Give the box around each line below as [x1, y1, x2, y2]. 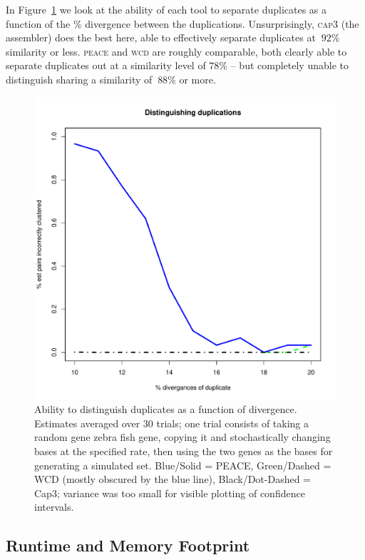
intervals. [34, 499, 74, 514]
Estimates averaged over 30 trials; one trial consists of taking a [34, 415, 309, 430]
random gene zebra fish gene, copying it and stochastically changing [34, 429, 331, 444]
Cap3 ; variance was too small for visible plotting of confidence [34, 485, 305, 500]
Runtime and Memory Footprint [6, 534, 250, 556]
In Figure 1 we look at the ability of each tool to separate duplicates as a [6, 2, 327, 16]
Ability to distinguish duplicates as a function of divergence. [34, 402, 297, 417]
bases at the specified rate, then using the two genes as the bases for [34, 443, 333, 458]
